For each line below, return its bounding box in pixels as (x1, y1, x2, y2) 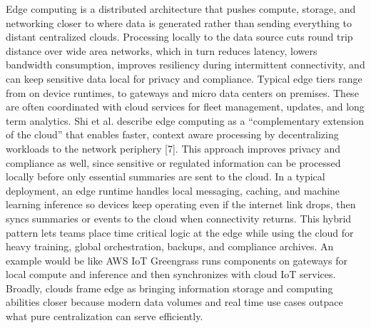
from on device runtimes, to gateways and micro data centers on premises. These (6, 85, 359, 100)
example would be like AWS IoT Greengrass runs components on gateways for (6, 252, 347, 267)
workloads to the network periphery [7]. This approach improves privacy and (6, 140, 341, 155)
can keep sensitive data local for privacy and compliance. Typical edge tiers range (6, 71, 362, 86)
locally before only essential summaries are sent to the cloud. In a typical (6, 169, 325, 184)
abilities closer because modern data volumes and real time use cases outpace (6, 294, 343, 309)
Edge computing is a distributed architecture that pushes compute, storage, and (6, 1, 356, 16)
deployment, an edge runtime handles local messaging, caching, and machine (6, 183, 340, 198)
